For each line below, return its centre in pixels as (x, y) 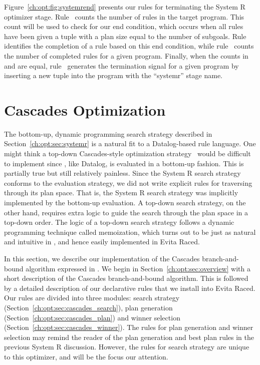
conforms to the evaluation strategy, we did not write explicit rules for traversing (128, 182)
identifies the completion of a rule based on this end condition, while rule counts (129, 46)
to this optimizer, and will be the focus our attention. (86, 356)
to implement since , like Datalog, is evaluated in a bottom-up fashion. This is (124, 163)
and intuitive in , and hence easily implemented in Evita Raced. (102, 242)
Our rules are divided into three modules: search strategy (92, 298)
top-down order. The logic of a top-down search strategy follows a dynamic (119, 222)
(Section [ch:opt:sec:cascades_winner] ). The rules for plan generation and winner (129, 327)
